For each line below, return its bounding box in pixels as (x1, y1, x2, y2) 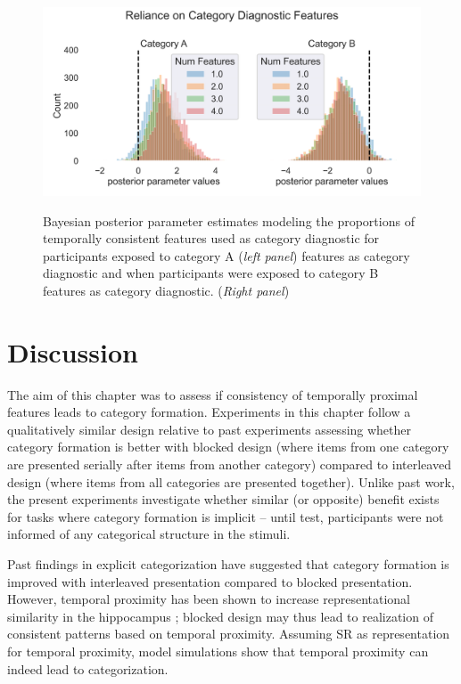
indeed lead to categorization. (7, 659, 169, 678)
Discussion (7, 333, 138, 370)
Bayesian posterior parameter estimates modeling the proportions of (43, 211, 415, 230)
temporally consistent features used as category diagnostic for (43, 229, 380, 248)
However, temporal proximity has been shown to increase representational (7, 590, 411, 608)
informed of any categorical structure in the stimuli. (7, 525, 291, 543)
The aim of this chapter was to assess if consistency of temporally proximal (7, 385, 418, 403)
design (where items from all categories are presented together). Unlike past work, (7, 472, 455, 491)
